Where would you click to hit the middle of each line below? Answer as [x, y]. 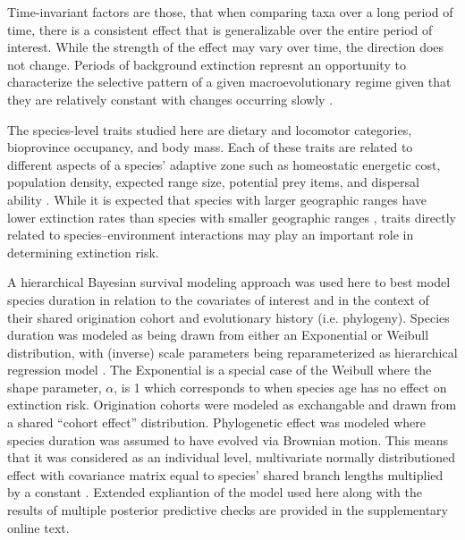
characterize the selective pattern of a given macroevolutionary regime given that [229, 82]
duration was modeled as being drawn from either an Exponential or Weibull [218, 335]
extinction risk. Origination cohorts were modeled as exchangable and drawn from [232, 405]
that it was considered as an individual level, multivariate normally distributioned [232, 457]
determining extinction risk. [83, 252]
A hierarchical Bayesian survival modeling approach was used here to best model [229, 282]
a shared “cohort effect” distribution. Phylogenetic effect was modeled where [216, 422]
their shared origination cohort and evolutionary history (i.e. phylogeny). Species [228, 317]
